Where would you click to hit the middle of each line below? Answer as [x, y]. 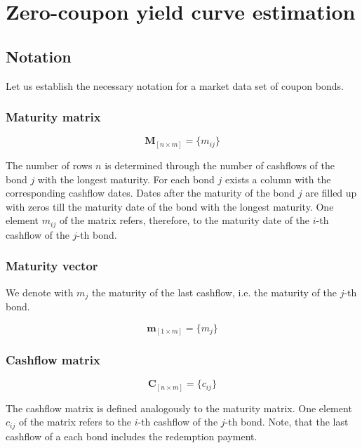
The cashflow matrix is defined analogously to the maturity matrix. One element [179, 408]
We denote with [40, 292]
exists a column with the [278, 179]
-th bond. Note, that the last [287, 422]
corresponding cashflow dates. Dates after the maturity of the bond [150, 193]
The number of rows [49, 165]
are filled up [331, 193]
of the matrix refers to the [75, 422]
